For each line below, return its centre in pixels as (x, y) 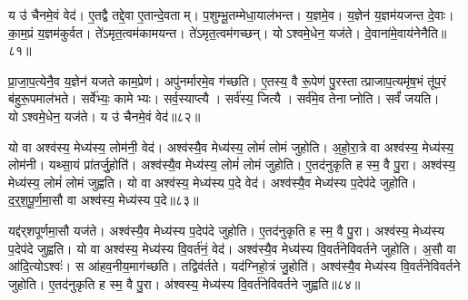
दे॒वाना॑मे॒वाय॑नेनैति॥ (406, 32)
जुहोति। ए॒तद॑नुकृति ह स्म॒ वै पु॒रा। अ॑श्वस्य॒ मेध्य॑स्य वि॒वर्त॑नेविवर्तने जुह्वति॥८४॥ (184, 283)
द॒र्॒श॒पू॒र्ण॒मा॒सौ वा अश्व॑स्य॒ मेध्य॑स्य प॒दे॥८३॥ (104, 200)
